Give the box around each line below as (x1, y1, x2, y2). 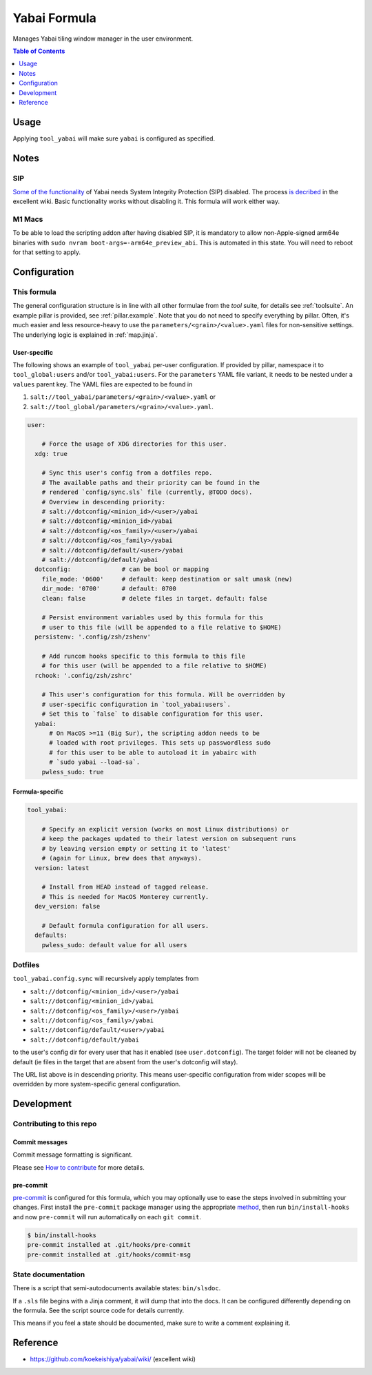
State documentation (12, 1270, 85, 1279)
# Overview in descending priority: (41, 498, 165, 506)
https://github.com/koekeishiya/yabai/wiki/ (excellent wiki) (30, 1355, 196, 1363)
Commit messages (12, 1137, 68, 1146)
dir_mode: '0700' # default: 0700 (41, 585, 177, 592)
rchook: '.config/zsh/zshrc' (34, 672, 134, 679)
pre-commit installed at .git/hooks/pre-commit (27, 1241, 191, 1249)
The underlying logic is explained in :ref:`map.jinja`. (12, 331, 158, 339)
